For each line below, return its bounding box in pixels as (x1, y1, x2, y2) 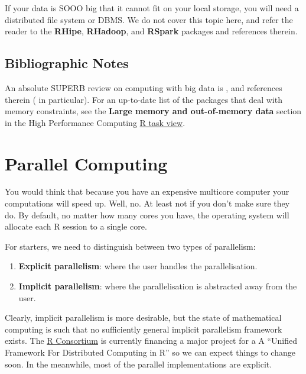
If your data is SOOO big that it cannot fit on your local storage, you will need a (5, 2, 299, 14)
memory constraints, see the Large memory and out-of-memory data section (5, 105, 302, 117)
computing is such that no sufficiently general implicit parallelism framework (5, 323, 282, 335)
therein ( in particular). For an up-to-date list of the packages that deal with (5, 93, 282, 105)
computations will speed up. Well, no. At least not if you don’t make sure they (5, 197, 290, 209)
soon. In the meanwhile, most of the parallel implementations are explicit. (5, 357, 272, 370)
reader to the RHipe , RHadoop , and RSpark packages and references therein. (5, 25, 298, 37)
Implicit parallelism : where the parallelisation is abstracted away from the (18, 280, 297, 292)
